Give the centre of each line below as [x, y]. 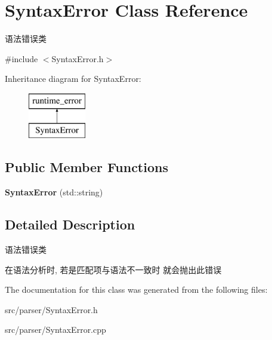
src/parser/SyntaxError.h [51, 309]
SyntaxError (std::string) [54, 192]
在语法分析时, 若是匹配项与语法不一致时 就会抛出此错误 [113, 269]
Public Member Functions [86, 167]
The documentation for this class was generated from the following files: [136, 290]
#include [21, 58]
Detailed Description [70, 224]
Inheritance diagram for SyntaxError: [73, 79]
